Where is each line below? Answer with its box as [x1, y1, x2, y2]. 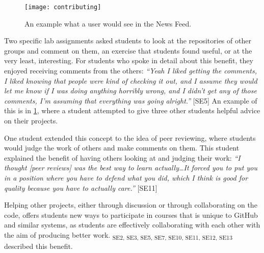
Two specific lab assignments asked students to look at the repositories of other [4, 35, 251, 46]
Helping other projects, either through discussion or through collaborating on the [4, 199, 257, 210]
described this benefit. [4, 241, 73, 251]
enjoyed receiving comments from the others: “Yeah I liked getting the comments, [4, 65, 257, 76]
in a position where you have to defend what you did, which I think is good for [4, 172, 248, 183]
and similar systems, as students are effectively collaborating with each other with [4, 219, 260, 230]
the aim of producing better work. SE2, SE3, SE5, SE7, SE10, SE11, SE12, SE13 [4, 229, 233, 241]
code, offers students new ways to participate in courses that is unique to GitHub [4, 209, 258, 220]
